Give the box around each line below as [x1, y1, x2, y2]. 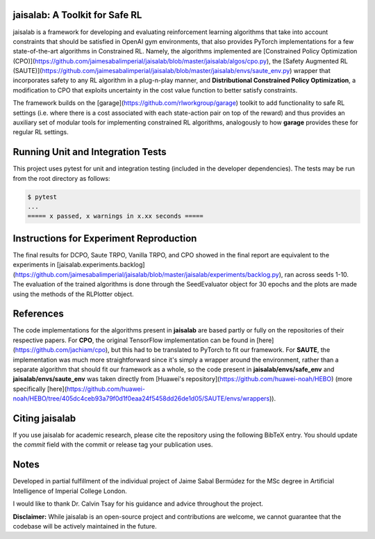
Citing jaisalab [12, 412, 76, 424]
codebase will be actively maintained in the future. [12, 522, 158, 530]
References [12, 308, 64, 320]
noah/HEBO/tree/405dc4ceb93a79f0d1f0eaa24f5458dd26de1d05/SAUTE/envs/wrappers [12, 394, 270, 403]
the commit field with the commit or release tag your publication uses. [12, 440, 213, 449]
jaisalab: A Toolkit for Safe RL [12, 9, 142, 21]
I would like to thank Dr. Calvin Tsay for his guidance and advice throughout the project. [12, 499, 264, 508]
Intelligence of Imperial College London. [12, 487, 128, 495]
